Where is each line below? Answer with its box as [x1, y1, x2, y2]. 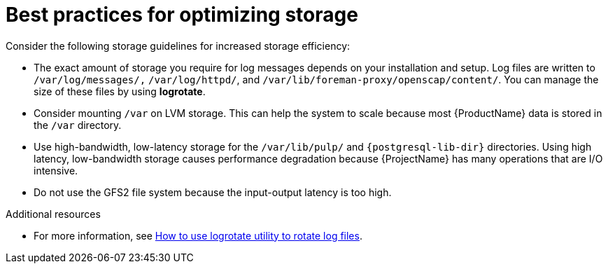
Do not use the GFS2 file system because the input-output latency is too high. [34, 186, 392, 198]
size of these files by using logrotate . [34, 85, 206, 97]
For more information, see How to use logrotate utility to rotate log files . [34, 229, 362, 242]
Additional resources [6, 207, 101, 220]
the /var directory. [34, 118, 122, 131]
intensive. [34, 164, 78, 177]
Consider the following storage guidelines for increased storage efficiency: [6, 39, 351, 52]
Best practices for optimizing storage [6, 3, 358, 27]
